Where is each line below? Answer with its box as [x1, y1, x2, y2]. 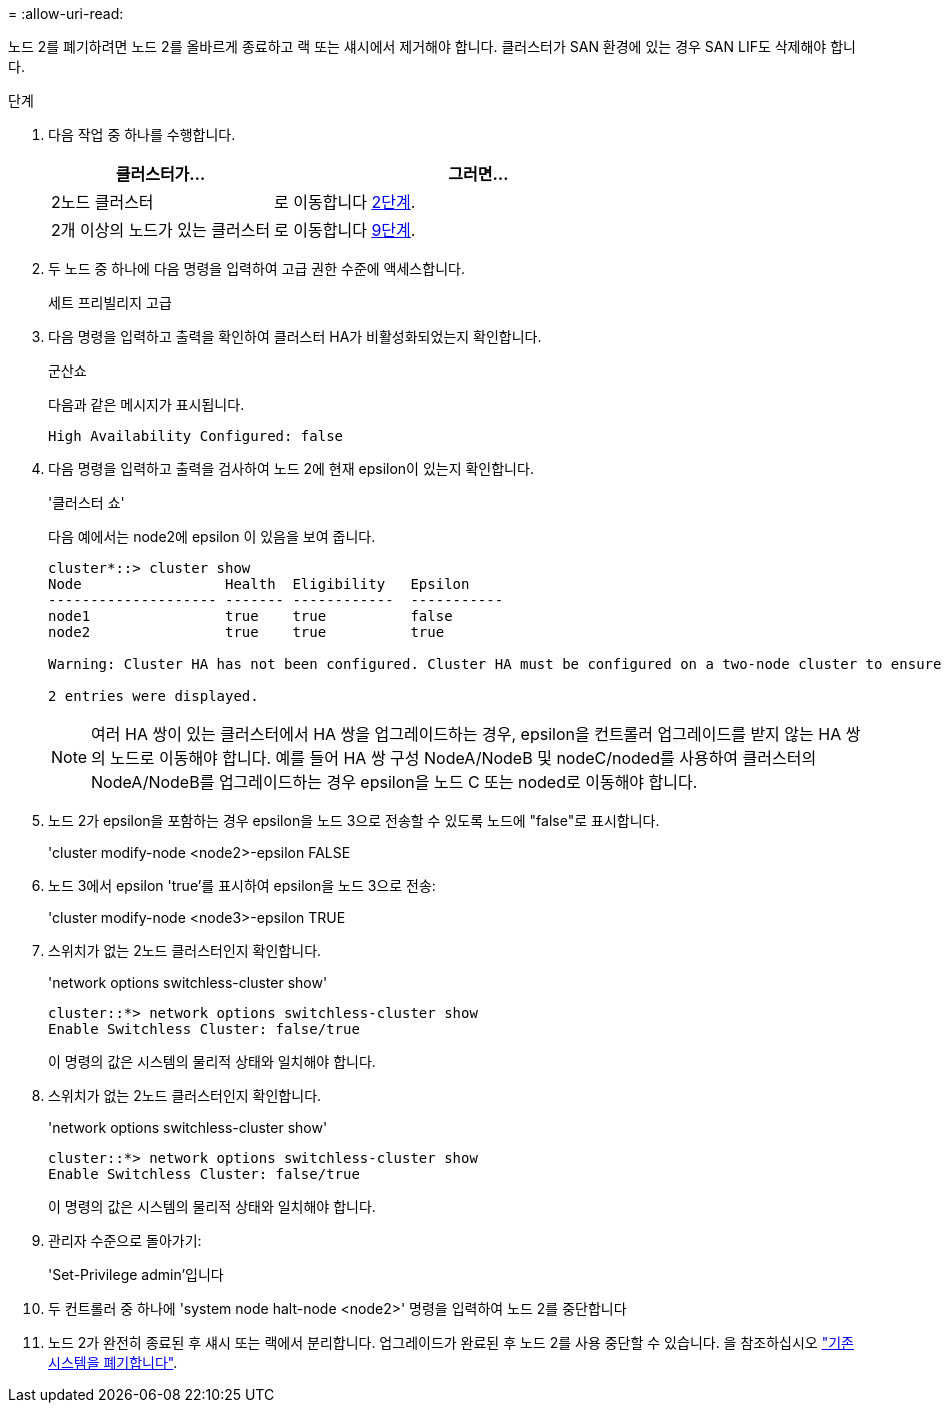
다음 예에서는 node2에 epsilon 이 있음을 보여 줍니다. [48, 528, 376, 545]
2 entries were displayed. [48, 688, 259, 704]
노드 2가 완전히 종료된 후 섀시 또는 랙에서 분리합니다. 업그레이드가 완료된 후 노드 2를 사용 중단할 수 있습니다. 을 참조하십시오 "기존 [48, 1334, 854, 1351]
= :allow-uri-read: [8, 5, 124, 22]
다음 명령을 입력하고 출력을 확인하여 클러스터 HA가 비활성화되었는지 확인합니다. [48, 328, 542, 345]
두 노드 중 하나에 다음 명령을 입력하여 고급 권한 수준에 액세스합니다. [48, 260, 465, 277]
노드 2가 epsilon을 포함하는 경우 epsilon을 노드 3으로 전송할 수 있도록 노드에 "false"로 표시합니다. [48, 812, 660, 829]
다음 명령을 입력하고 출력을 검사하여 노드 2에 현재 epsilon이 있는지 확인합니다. [48, 460, 534, 477]
